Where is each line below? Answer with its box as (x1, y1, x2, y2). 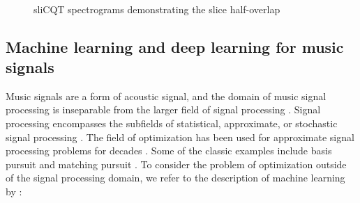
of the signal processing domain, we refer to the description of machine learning (6, 170, 345, 185)
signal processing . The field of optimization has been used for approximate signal (6, 129, 354, 144)
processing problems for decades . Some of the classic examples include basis (6, 143, 332, 158)
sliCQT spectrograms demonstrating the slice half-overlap (33, 1, 280, 16)
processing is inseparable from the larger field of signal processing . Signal (6, 102, 321, 117)
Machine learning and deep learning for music (6, 35, 344, 57)
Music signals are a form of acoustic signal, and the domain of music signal (6, 88, 327, 103)
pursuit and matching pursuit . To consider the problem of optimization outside (6, 156, 347, 171)
